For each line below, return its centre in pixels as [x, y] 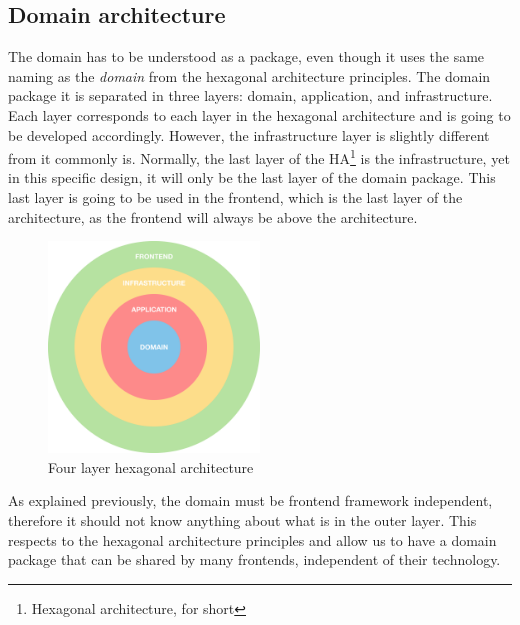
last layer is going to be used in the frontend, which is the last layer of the [235, 197]
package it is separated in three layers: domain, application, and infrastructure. [250, 95]
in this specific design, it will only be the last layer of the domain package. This [252, 177]
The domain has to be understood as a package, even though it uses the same [246, 56]
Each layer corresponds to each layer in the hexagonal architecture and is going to [259, 114]
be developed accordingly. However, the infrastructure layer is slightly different [249, 134]
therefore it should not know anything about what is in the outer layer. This [242, 519]
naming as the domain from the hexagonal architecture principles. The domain [249, 75]
